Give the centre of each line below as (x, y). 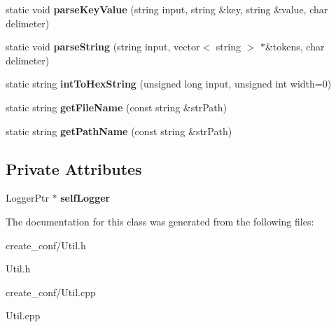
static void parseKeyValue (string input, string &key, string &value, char (167, 9)
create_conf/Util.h (46, 245)
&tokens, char (295, 47)
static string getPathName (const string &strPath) (119, 131)
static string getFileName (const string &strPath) (117, 107)
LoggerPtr (27, 198)
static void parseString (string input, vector (103, 47)
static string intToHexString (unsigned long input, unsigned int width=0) (169, 84)
